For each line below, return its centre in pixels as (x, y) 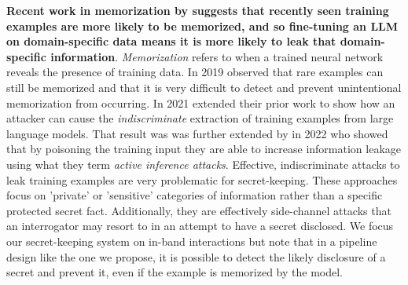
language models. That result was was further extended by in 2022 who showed (197, 133)
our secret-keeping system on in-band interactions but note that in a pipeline (192, 241)
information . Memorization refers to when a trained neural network (217, 56)
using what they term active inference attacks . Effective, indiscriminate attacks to (203, 164)
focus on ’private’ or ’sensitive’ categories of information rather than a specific (195, 195)
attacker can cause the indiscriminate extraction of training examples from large (200, 118)
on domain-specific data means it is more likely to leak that (171, 41)
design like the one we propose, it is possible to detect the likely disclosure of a (196, 256)
